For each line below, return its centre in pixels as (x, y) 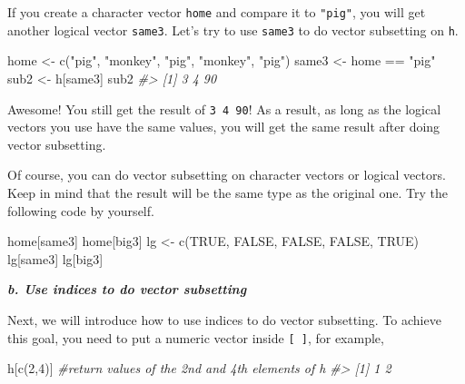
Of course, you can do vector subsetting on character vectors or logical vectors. (227, 175)
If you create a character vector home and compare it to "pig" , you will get (217, 12)
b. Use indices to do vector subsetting (127, 289)
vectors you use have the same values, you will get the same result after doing (224, 127)
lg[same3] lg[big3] (55, 258)
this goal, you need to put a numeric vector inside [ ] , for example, (196, 337)
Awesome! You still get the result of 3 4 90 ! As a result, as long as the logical (224, 108)
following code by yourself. (81, 210)
